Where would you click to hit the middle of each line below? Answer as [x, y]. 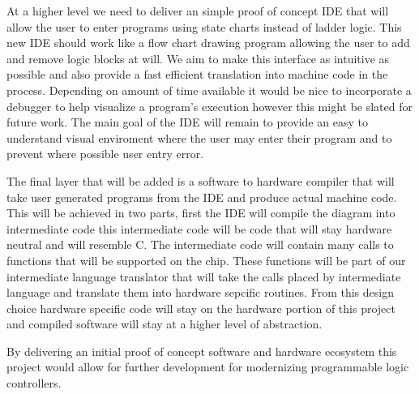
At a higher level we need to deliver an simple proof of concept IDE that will [198, 11]
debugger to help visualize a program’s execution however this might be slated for [209, 106]
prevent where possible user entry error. [105, 154]
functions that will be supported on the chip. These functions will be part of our [206, 260]
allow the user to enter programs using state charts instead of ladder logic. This [204, 26]
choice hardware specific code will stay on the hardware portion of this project [201, 308]
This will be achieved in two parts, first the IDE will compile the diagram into [201, 213]
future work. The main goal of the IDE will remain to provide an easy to [187, 122]
